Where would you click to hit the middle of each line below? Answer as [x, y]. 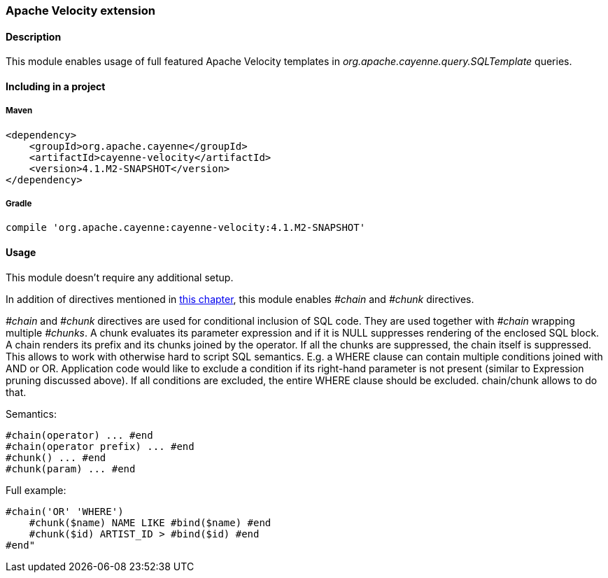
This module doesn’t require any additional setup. [120, 277]
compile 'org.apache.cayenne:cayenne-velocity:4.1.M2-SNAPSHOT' [186, 228]
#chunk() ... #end [56, 457]
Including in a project [56, 86]
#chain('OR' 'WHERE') [65, 511]
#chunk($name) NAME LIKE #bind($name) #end [150, 522]
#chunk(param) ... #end [71, 468]
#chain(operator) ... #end [79, 435]
